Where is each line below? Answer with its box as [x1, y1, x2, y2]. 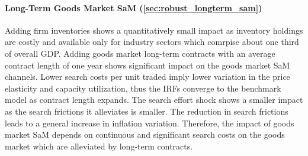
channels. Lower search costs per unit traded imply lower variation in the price [5, 70, 290, 83]
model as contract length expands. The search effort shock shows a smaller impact [5, 93, 303, 106]
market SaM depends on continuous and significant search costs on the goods [5, 128, 285, 141]
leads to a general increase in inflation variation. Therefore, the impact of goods [5, 116, 294, 129]
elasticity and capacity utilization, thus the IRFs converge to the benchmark [5, 82, 281, 94]
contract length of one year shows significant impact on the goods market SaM [5, 58, 290, 71]
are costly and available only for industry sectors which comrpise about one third [5, 35, 299, 48]
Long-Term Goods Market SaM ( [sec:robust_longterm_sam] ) [5, 1, 262, 14]
